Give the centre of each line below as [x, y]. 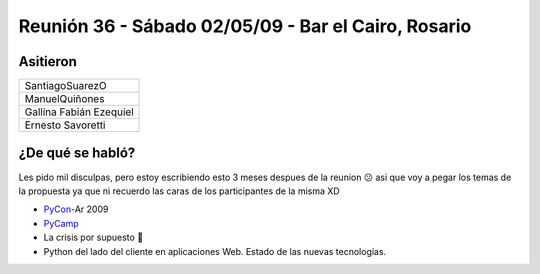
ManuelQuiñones [64, 99]
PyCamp [61, 223]
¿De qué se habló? [77, 153]
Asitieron [47, 61]
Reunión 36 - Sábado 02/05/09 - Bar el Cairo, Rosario [245, 26]
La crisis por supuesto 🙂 [93, 237]
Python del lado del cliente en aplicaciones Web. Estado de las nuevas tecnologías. [215, 251]
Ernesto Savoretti [65, 125]
